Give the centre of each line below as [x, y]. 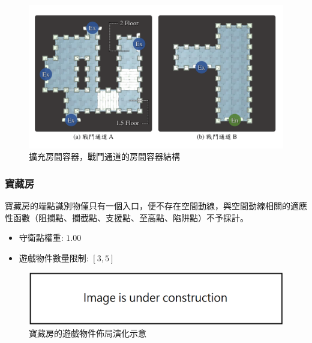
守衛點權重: [41, 238]
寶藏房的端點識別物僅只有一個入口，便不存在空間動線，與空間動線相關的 [148, 205]
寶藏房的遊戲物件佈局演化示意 [88, 333]
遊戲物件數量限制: [54, 257]
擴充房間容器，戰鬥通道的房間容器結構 [104, 156]
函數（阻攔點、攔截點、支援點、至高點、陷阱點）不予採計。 [130, 217]
